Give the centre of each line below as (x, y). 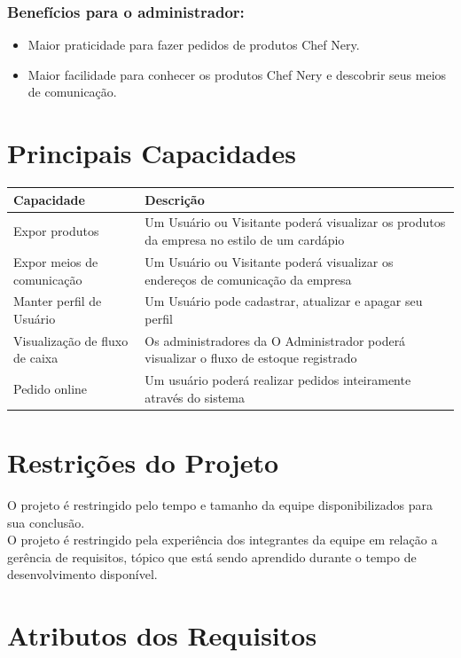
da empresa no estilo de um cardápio (245, 240)
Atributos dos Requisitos (162, 635)
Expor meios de (56, 261)
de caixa (36, 358)
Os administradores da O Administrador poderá (275, 340)
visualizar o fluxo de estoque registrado (251, 358)
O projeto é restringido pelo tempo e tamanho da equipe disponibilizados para (220, 505)
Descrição (175, 199)
